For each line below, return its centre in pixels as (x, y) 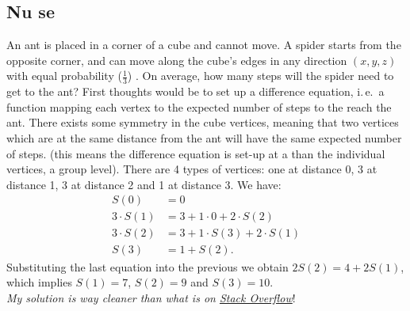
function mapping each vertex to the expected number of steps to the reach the (199, 106)
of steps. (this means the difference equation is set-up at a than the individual (196, 153)
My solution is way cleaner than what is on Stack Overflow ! (151, 297)
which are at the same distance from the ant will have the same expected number (204, 138)
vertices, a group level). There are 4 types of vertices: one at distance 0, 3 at (192, 169)
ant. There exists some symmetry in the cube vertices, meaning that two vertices (203, 122)
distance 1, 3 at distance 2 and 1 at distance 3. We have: (144, 184)
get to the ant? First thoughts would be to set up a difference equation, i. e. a (195, 91)
